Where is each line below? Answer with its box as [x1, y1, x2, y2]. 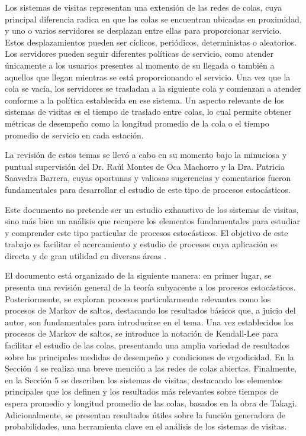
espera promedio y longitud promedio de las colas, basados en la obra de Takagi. [5, 397, 297, 409]
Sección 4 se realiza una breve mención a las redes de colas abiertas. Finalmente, [5, 362, 297, 374]
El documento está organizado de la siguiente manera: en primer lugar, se [5, 269, 272, 282]
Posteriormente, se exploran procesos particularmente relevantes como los [5, 292, 271, 305]
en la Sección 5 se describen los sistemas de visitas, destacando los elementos [5, 373, 283, 386]
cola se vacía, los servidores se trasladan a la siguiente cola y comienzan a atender [5, 82, 301, 95]
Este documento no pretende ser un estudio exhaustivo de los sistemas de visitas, [5, 203, 299, 215]
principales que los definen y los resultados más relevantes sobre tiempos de [5, 385, 278, 398]
